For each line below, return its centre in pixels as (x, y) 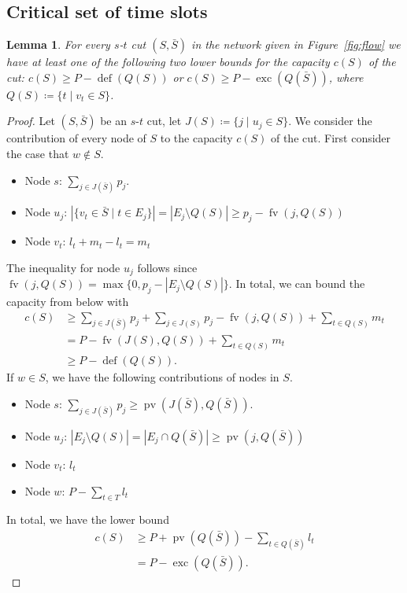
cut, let (164, 121)
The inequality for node (63, 267)
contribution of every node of (76, 138)
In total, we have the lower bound (88, 519)
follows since (167, 267)
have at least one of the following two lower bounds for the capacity (168, 62)
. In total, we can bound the (297, 284)
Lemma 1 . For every (58, 44)
